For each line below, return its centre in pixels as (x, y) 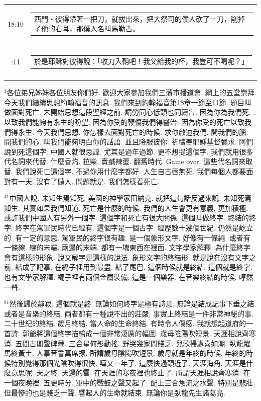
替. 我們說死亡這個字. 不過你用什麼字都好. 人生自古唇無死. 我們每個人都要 (125, 171)
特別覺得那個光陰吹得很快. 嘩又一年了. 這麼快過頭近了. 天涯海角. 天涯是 (128, 363)
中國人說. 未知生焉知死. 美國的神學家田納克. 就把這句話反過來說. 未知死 (127, 198)
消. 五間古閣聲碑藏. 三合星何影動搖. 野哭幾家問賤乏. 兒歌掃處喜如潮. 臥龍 (124, 343)
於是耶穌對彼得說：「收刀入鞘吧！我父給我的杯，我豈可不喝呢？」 (141, 61)
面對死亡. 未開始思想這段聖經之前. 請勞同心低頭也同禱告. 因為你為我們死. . (133, 112)
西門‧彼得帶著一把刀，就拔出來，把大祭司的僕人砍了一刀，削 (136, 18)
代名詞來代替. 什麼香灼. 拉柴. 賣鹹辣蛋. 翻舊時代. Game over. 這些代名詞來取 (128, 161)
